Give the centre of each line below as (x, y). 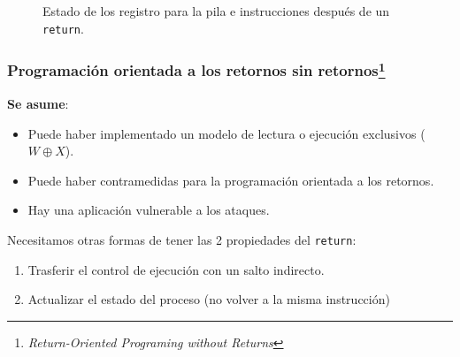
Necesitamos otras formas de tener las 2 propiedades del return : (182, 239)
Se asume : (38, 103)
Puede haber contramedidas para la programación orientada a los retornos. (231, 180)
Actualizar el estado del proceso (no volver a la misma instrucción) (209, 299)
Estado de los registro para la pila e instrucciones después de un (216, 11)
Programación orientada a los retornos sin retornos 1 (196, 69)
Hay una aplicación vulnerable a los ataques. (149, 210)
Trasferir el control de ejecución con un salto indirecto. (176, 269)
